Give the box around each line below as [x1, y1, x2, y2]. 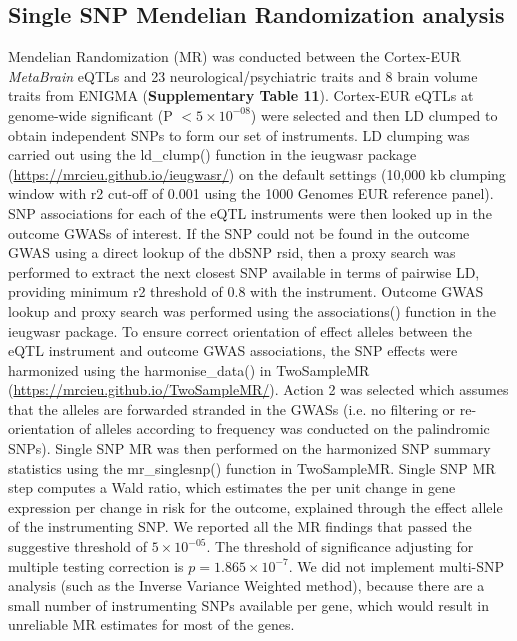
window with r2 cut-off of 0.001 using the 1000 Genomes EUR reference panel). [8, 183, 494, 204]
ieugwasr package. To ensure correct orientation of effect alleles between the [8, 320, 472, 341]
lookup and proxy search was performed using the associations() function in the [8, 300, 496, 321]
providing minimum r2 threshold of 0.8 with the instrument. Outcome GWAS [8, 281, 484, 302]
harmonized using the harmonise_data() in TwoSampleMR [8, 359, 370, 380]
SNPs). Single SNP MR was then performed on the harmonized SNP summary [8, 438, 491, 459]
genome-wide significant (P [8, 104, 173, 125]
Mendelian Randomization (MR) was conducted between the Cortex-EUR [8, 46, 461, 67]
